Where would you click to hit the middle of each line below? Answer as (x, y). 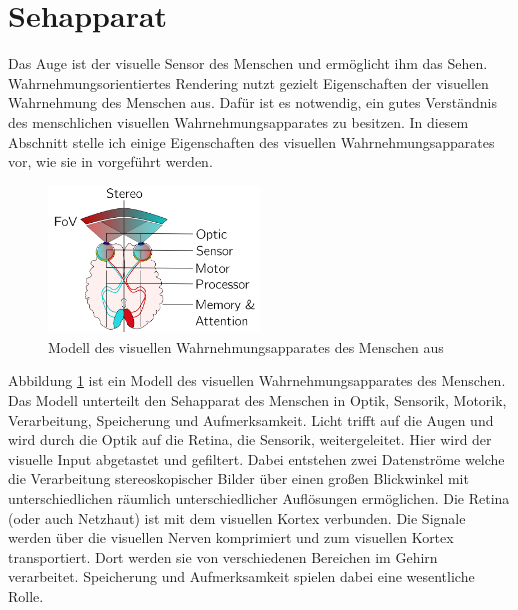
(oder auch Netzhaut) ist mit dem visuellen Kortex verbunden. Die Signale (237, 517)
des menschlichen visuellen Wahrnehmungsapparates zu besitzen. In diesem (238, 121)
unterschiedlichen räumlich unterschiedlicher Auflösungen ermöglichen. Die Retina (259, 497)
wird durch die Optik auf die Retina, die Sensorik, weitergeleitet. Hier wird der (250, 439)
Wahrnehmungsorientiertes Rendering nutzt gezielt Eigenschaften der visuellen (248, 82)
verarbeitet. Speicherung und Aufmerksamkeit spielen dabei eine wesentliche (241, 576)
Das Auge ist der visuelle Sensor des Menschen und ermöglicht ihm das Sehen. (248, 63)
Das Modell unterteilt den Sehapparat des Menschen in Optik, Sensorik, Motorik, (257, 399)
